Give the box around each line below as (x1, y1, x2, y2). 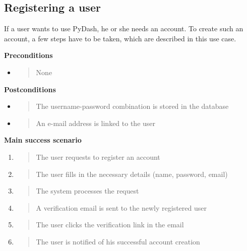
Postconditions (4, 84, 56, 94)
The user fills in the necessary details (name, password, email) (36, 168, 228, 179)
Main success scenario (4, 135, 82, 145)
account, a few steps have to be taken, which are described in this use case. (4, 33, 236, 43)
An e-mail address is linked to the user (36, 117, 156, 128)
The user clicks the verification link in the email (36, 219, 184, 230)
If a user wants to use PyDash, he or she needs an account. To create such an (4, 23, 243, 34)
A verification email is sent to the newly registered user (36, 202, 207, 213)
